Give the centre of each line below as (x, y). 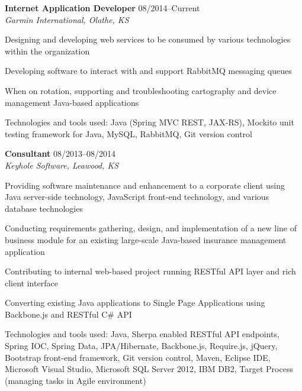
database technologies (44, 208)
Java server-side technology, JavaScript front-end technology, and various (137, 197)
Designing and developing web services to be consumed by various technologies (148, 39)
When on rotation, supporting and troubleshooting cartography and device (141, 90)
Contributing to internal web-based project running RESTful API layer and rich (150, 271)
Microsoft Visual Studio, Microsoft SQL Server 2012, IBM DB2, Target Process (149, 369)
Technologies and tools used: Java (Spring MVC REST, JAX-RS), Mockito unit (150, 122)
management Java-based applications (72, 102)
